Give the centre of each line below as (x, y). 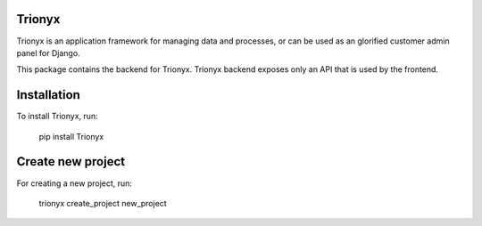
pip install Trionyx (71, 136)
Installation (48, 95)
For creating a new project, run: (75, 183)
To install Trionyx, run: (57, 117)
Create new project (71, 161)
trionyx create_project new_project (103, 203)
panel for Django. (48, 52)
